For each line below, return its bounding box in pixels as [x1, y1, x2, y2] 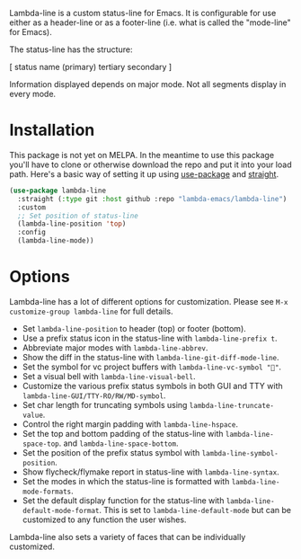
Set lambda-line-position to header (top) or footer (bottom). [22, 324, 247, 333]
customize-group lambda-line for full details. [9, 306, 173, 316]
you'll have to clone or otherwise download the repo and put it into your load [9, 159, 292, 170]
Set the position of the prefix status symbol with [22, 448, 200, 457]
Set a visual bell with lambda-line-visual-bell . [22, 371, 196, 381]
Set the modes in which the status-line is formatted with [22, 476, 230, 486]
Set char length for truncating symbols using [22, 400, 188, 410]
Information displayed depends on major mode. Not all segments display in [9, 79, 287, 89]
